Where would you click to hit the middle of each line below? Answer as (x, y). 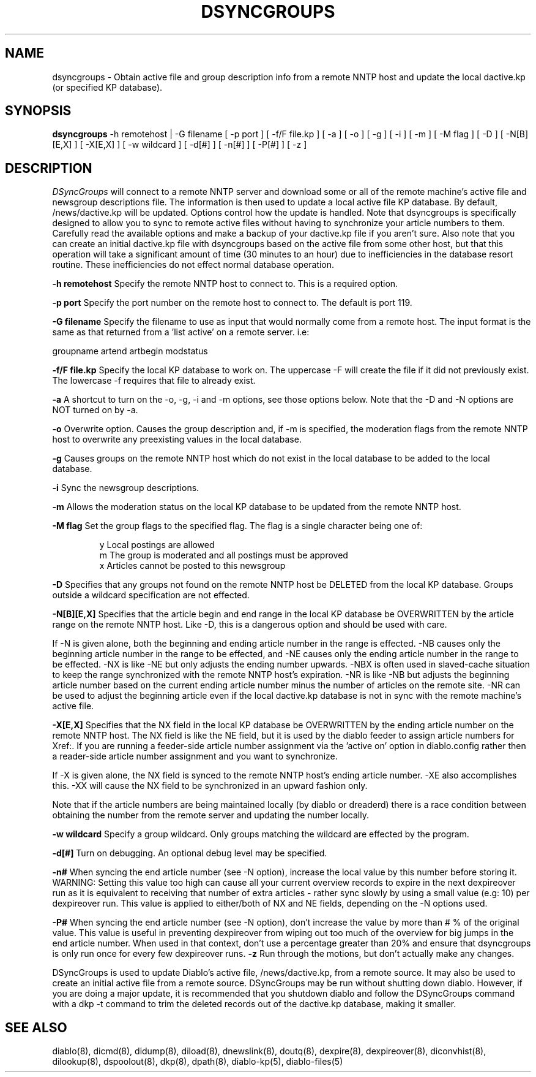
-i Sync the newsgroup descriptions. (126, 488)
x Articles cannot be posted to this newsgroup (192, 566)
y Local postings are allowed (157, 545)
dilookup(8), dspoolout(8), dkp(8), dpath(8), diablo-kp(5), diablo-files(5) (198, 1062)
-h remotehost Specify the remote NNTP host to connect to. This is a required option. (225, 284)
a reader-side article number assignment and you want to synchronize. (195, 756)
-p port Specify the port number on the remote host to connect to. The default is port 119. (232, 303)
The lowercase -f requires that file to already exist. (154, 381)
